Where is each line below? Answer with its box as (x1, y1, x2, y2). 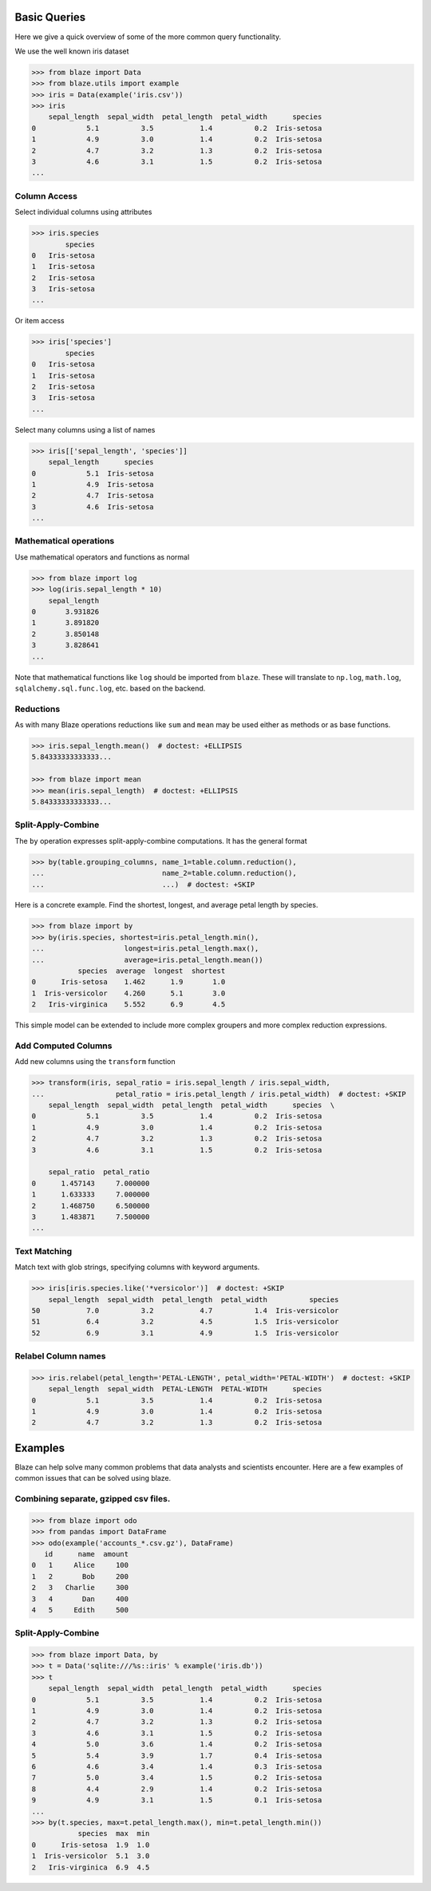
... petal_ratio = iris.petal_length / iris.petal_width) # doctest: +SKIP (31, 1090, 406, 1098)
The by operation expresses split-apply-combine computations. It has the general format (14, 836, 307, 845)
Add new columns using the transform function (14, 1057, 176, 1066)
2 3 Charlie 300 (31, 1583, 129, 1592)
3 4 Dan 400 (31, 1594, 129, 1604)
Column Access (14, 190, 77, 201)
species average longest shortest (77, 967, 226, 975)
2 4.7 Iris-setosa (31, 491, 155, 500)
